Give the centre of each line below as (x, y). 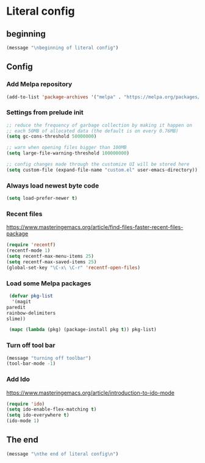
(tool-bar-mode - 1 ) (31, 364)
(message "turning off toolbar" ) (49, 358)
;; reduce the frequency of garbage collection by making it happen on (99, 125)
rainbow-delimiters (31, 313)
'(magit (22, 301)
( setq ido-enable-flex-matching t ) (52, 410)
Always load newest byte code (53, 186)
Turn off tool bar (31, 345)
